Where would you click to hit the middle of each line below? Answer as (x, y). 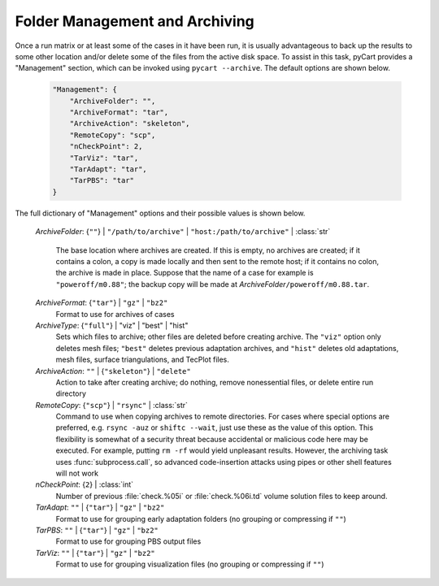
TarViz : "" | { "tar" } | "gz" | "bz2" (96, 553)
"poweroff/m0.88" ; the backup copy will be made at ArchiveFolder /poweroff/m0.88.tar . (213, 284)
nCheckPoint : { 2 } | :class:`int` (85, 484)
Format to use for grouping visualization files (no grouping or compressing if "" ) (190, 564)
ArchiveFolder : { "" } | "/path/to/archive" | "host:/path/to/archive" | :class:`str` (183, 232)
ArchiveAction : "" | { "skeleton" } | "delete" (113, 371)
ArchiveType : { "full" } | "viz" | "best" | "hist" (112, 325)
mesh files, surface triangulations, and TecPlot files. (142, 360)
